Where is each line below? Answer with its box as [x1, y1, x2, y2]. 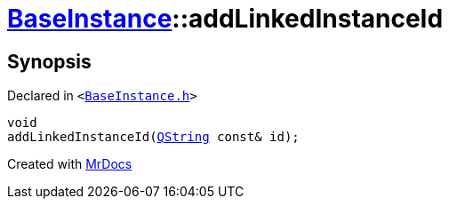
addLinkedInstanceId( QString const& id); [7, 130, 300, 145]
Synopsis [7, 50, 92, 73]
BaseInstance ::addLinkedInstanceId [7, 4, 444, 34]
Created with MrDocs [7, 156, 132, 172]
